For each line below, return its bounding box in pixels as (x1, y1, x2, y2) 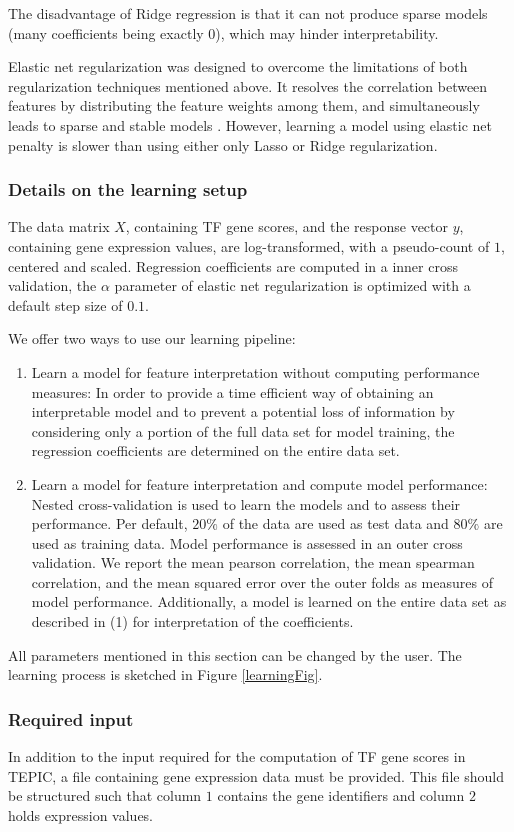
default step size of (8, 294, 123, 315)
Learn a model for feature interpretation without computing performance (31, 361, 480, 382)
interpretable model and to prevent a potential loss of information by (31, 401, 455, 422)
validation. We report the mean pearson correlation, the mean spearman (31, 552, 475, 573)
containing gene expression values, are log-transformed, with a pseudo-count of (8, 235, 490, 256)
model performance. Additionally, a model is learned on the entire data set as (31, 591, 507, 612)
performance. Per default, (31, 513, 188, 534)
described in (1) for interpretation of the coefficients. (31, 611, 354, 632)
